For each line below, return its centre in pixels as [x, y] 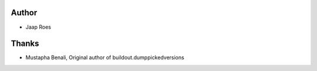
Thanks [25, 44]
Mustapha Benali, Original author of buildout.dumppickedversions [105, 58]
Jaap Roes [38, 27]
